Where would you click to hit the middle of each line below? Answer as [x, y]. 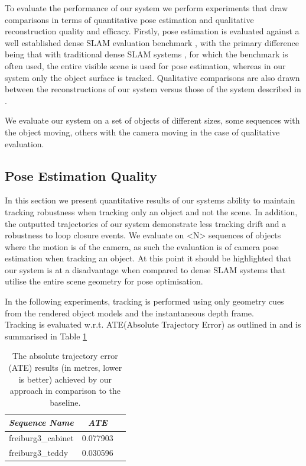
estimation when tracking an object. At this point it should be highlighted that [148, 258]
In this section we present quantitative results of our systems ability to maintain [150, 200]
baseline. [65, 402]
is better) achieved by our [65, 379]
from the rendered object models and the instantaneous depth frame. [129, 313]
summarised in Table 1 [46, 336]
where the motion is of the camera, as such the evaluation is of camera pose [142, 246]
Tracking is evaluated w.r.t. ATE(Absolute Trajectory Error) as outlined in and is [153, 324]
